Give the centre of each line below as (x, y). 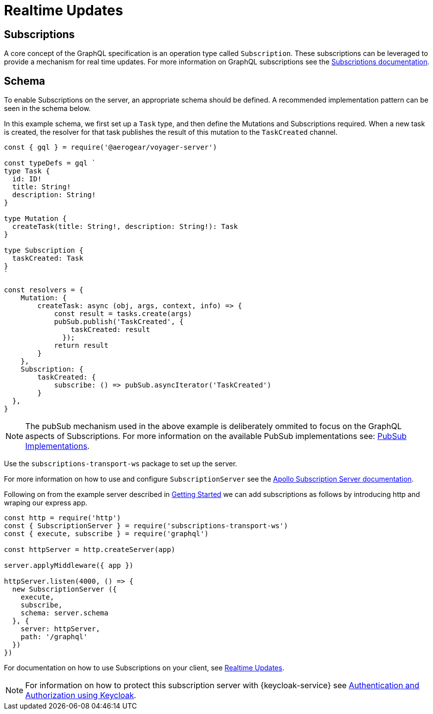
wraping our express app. (46, 503)
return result (81, 346)
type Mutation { (35, 219)
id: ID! (27, 179)
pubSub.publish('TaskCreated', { (119, 322)
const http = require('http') (63, 518)
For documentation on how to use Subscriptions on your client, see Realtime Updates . (144, 668)
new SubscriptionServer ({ (64, 589)
